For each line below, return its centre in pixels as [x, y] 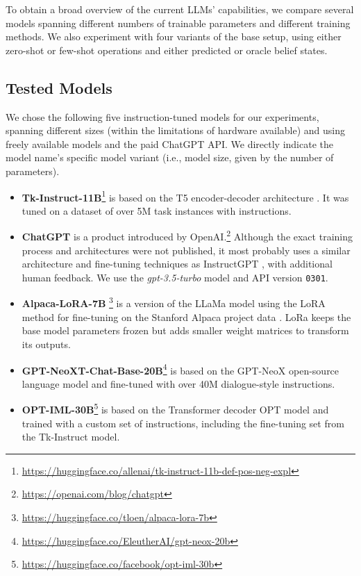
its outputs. [46, 344]
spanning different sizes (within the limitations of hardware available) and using [175, 130]
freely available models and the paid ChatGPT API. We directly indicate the [169, 143]
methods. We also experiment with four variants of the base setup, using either [174, 36]
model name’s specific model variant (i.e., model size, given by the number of [170, 157]
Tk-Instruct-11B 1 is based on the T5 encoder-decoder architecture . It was [185, 196]
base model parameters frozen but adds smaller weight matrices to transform [185, 330]
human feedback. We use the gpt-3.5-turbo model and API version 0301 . [175, 277]
